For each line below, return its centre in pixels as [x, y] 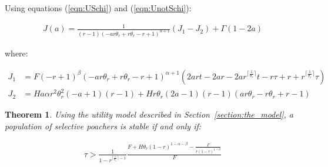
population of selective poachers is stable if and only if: [103, 126]
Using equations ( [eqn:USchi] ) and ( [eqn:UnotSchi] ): [98, 8]
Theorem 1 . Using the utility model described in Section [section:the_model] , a [149, 114]
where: [16, 53]
